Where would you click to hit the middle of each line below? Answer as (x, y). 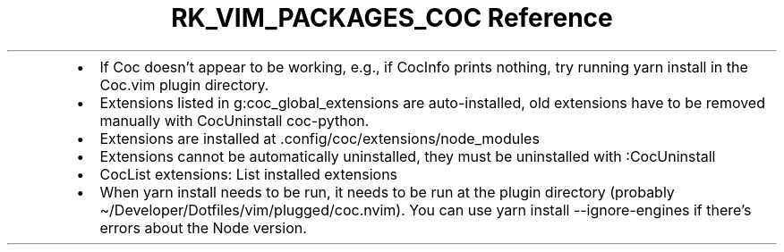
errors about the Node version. (203, 227)
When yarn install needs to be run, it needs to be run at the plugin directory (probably (387, 192)
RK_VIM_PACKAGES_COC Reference (392, 18)
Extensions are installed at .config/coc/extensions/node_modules (320, 138)
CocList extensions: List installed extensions (249, 174)
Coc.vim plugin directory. (184, 84)
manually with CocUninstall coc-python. (234, 120)
